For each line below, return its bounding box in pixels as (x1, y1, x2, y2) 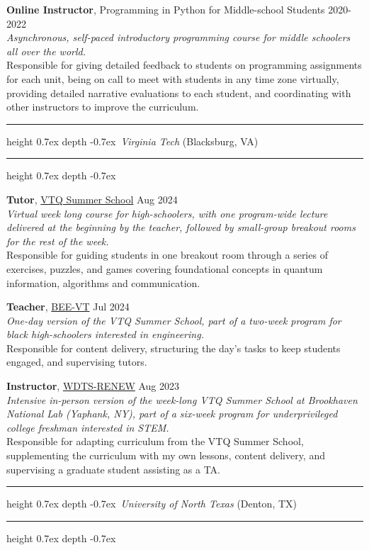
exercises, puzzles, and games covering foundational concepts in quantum (6, 261, 323, 276)
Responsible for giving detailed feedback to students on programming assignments (6, 57, 362, 72)
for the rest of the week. (6, 233, 109, 248)
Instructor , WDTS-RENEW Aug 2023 (6, 378, 180, 393)
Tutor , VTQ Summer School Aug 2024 (6, 191, 178, 206)
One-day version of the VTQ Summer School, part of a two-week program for (6, 313, 341, 327)
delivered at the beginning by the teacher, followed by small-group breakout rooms (6, 220, 356, 235)
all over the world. (6, 43, 86, 58)
